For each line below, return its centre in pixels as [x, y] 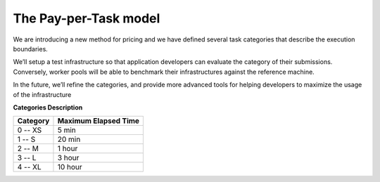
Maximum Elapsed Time [99, 121]
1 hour [68, 149]
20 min [69, 139]
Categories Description [48, 107]
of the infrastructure [42, 94]
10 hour [70, 167]
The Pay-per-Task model [87, 18]
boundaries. [31, 48]
